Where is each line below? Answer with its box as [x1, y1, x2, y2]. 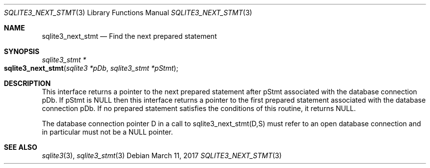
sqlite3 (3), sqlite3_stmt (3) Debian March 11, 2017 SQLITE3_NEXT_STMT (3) [42, 151, 282, 160]
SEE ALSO [4, 143, 37, 151]
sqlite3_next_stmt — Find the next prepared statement [42, 32, 217, 40]
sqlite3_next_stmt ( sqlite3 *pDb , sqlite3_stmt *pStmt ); [4, 64, 179, 72]
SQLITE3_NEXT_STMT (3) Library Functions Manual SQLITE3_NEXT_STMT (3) [4, 8, 252, 17]
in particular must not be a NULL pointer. [42, 128, 173, 136]
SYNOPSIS [4, 47, 40, 56]
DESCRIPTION [4, 79, 51, 87]
